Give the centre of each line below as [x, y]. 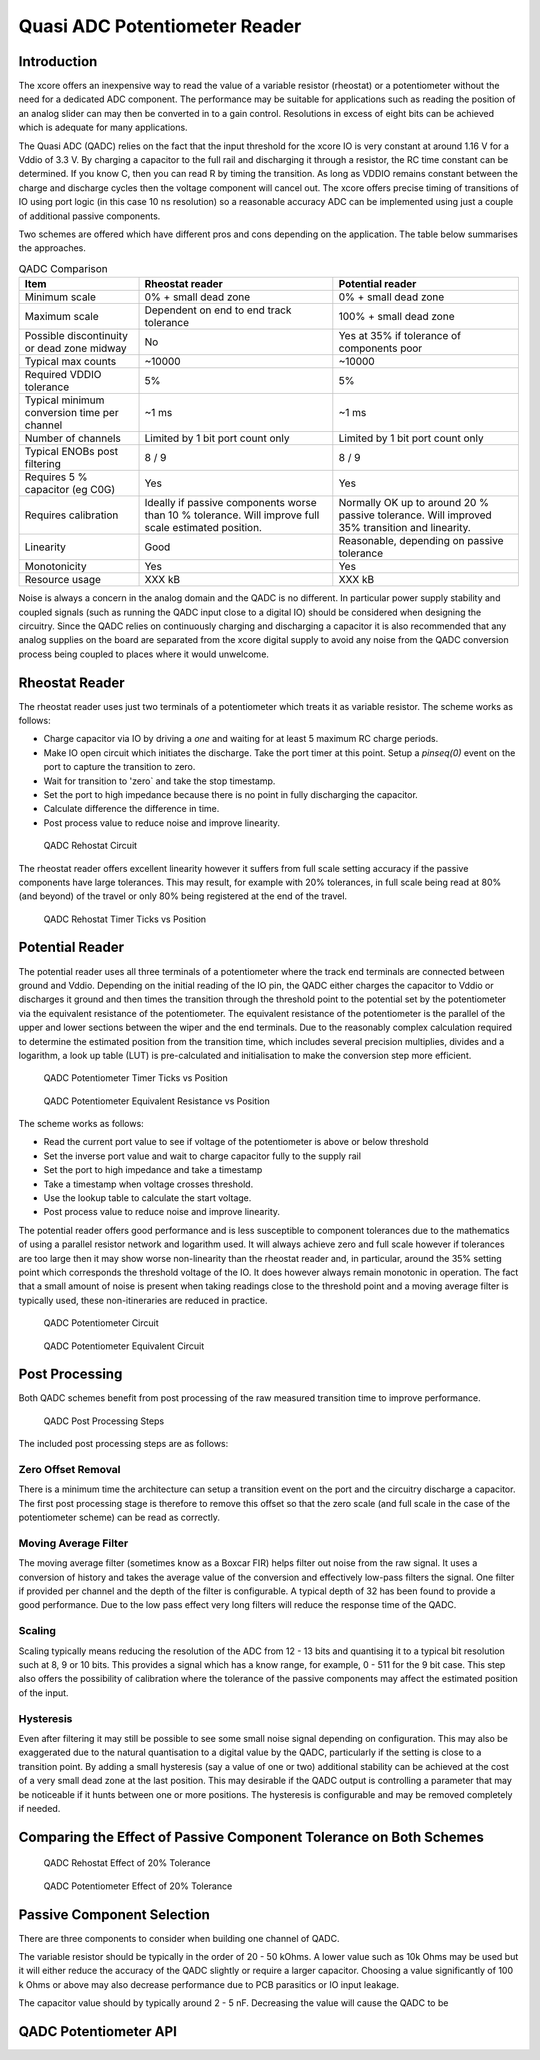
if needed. [39, 1808]
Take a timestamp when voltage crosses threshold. [148, 1184]
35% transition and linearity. [405, 528]
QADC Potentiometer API [97, 2031]
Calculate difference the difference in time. [131, 809]
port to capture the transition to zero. [119, 767]
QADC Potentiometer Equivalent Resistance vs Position [156, 1101]
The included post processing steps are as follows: [123, 1444]
